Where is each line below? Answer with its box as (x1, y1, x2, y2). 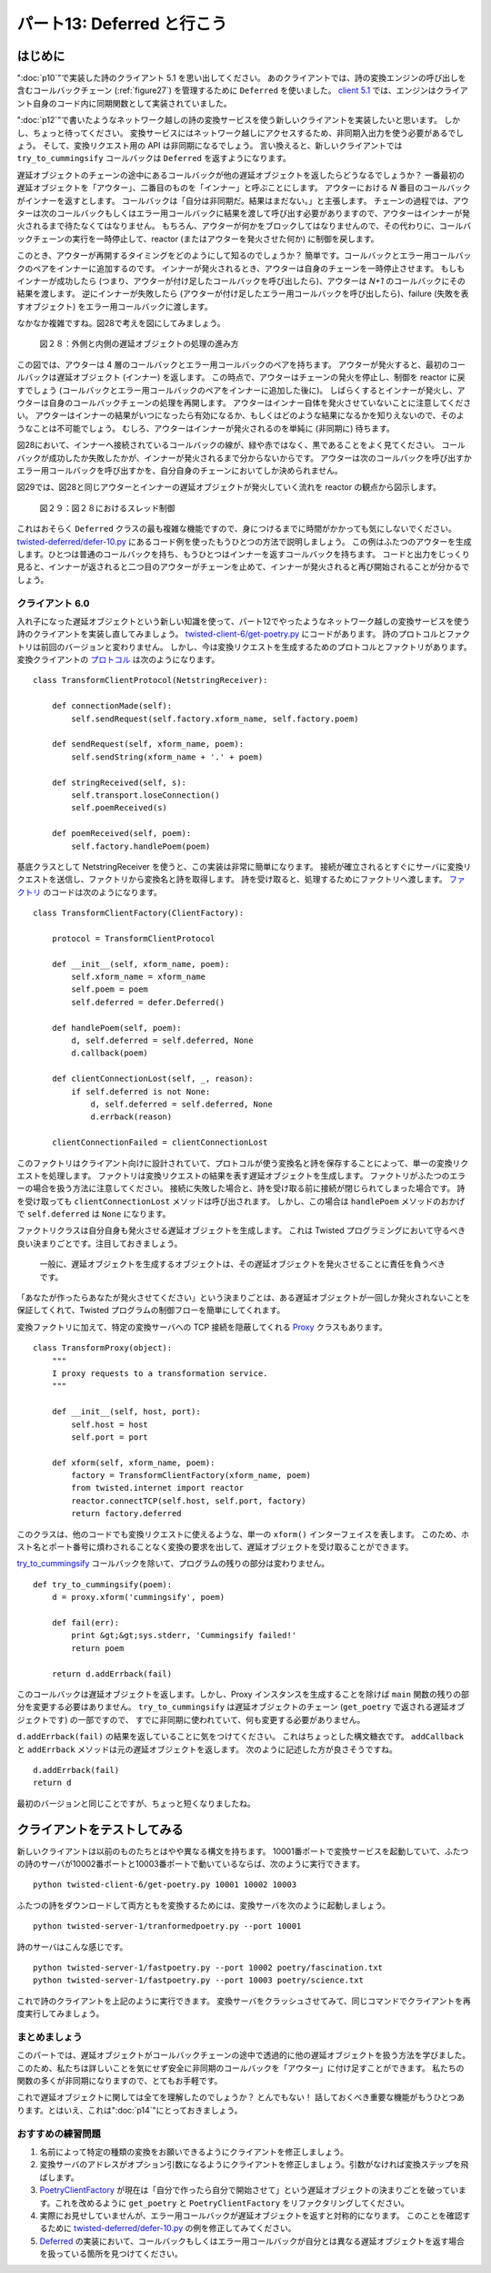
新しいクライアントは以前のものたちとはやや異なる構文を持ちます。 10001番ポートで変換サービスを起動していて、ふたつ (16, 1845, 469, 1857)
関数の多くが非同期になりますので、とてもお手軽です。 (16, 2075, 223, 2086)
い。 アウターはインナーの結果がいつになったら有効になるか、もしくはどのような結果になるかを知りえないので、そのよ (16, 410, 466, 421)
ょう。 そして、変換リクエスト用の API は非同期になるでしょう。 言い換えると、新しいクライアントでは (16, 140, 403, 151)
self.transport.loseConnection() (71, 790, 220, 800)
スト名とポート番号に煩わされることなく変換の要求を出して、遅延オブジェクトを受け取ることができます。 (16, 1542, 414, 1553)
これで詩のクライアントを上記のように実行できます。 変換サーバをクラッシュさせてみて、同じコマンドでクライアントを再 (16, 1995, 472, 2006)
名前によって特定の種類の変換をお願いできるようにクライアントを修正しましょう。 (39, 2146, 349, 2157)
